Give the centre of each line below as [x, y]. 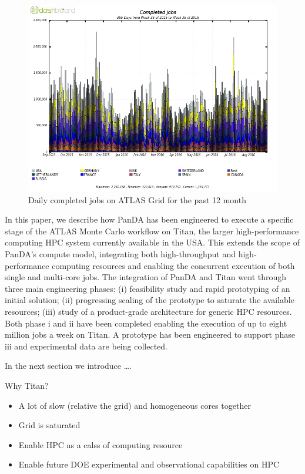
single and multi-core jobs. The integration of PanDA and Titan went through [146, 277]
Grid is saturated [49, 425]
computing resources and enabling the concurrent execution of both [173, 265]
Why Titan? [27, 385]
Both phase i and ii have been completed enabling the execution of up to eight [146, 323]
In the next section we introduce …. [68, 366]
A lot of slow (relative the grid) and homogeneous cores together [135, 405]
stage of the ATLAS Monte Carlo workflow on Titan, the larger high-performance [152, 231]
